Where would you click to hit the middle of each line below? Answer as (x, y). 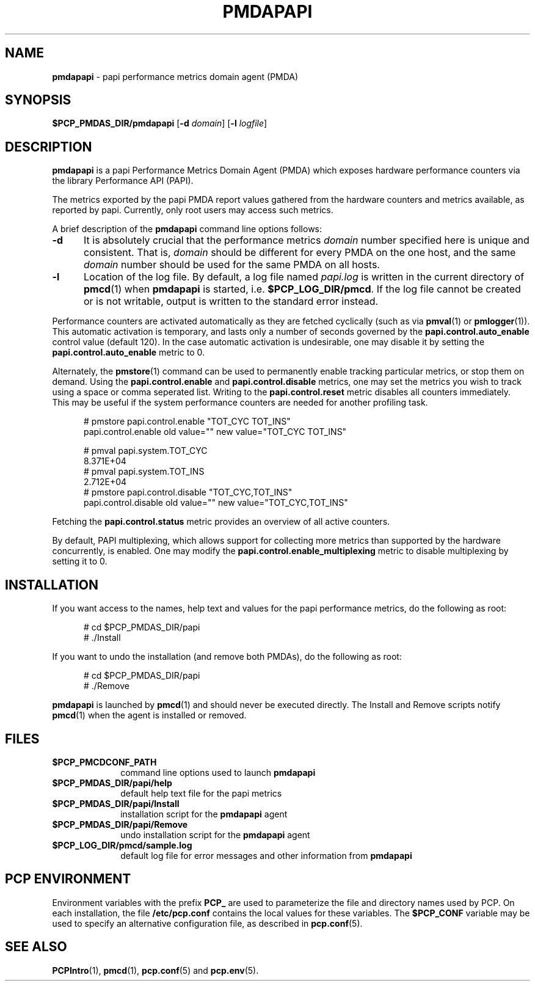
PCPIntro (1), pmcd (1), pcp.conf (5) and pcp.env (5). (155, 970)
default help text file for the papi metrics (201, 793)
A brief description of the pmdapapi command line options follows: (187, 229)
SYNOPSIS (38, 100)
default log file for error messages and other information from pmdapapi (266, 855)
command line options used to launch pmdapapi (218, 772)
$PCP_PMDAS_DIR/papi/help (112, 783)
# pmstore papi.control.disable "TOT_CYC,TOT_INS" (188, 492)
